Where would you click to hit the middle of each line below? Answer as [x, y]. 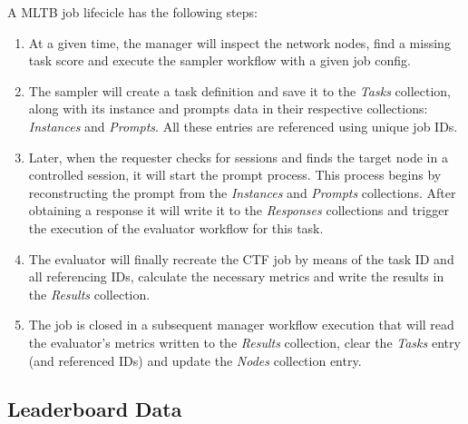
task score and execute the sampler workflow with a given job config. [219, 60]
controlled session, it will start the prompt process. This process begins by [235, 175]
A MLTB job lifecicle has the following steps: [132, 12]
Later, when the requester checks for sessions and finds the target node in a [238, 157]
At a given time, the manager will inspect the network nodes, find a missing [239, 42]
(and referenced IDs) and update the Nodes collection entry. [195, 360]
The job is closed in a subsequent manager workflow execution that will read [241, 325]
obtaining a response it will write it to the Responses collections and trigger [239, 210]
